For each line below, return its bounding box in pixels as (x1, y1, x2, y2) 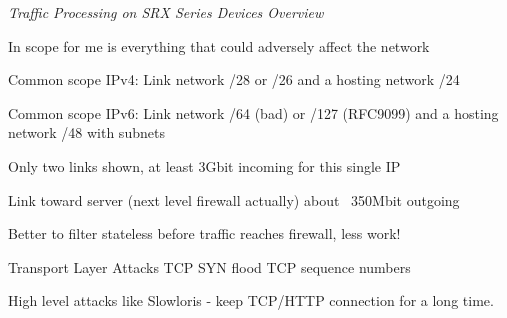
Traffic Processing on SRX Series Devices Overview (8, 2, 324, 22)
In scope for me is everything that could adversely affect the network (8, 35, 430, 56)
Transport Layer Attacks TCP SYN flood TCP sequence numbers (8, 256, 411, 277)
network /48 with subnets (8, 122, 165, 143)
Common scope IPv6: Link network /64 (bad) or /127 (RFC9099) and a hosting (8, 102, 499, 123)
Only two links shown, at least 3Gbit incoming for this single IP (8, 155, 401, 176)
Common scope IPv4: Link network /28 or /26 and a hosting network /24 (8, 69, 460, 90)
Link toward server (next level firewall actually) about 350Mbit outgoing (8, 189, 460, 210)
